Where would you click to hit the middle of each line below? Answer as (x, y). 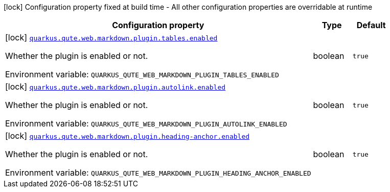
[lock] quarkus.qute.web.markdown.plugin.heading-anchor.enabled (128, 136)
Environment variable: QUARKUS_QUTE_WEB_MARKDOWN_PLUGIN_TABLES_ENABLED (142, 74)
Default (371, 25)
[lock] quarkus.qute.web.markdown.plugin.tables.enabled (111, 37)
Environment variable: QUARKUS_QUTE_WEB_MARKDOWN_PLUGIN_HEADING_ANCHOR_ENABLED (158, 173)
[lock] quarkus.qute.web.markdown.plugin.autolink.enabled (116, 87)
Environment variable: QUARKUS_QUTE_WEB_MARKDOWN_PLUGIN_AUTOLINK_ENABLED (146, 123)
